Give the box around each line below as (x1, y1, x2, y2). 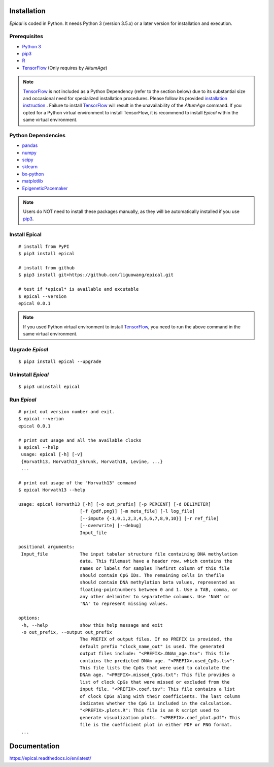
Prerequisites (9, 33, 43, 40)
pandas (22, 142, 38, 148)
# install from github (18, 265, 75, 270)
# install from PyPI (18, 243, 70, 249)
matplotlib (22, 178, 43, 184)
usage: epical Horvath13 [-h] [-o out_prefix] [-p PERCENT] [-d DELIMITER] (18, 501, 211, 507)
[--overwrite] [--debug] (79, 523, 142, 529)
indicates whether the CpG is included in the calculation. (79, 700, 233, 706)
